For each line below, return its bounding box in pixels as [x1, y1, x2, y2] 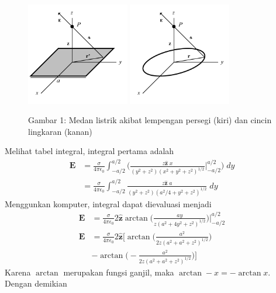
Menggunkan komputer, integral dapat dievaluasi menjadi [5, 197, 212, 210]
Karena [5, 266, 31, 278]
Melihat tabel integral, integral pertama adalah [5, 145, 174, 157]
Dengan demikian [5, 277, 67, 289]
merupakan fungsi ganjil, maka [63, 266, 174, 278]
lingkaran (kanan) [28, 125, 92, 137]
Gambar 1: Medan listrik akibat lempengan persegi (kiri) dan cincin [28, 114, 272, 126]
